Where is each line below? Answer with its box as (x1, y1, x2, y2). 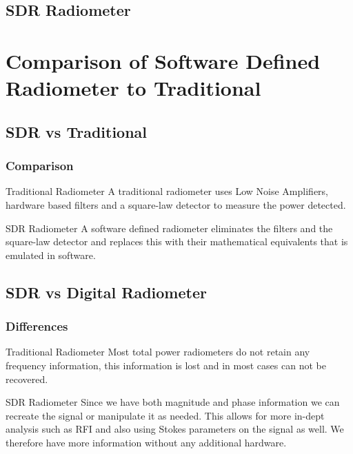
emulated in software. (6, 247, 96, 262)
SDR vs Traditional (6, 121, 148, 142)
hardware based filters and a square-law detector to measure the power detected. (6, 197, 346, 211)
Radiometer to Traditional (6, 74, 261, 102)
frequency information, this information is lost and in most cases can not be (6, 358, 326, 372)
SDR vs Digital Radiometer (6, 281, 207, 302)
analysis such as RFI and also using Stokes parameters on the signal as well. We (6, 422, 344, 436)
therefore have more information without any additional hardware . (6, 435, 287, 449)
